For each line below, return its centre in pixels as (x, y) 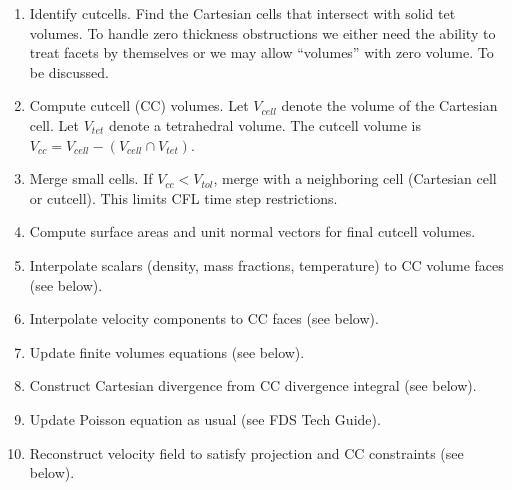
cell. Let (54, 124)
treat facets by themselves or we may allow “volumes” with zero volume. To (261, 52)
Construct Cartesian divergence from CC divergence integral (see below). (253, 385)
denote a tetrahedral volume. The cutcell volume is (264, 124)
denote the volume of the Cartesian (389, 105)
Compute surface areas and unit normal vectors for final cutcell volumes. (252, 231)
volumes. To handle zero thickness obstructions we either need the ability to (262, 32)
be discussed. (69, 71)
